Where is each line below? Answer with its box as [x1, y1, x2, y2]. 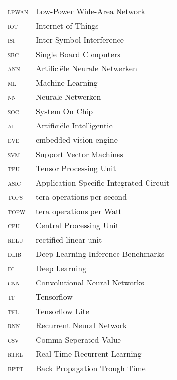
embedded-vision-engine [35, 134, 118, 145]
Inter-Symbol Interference [35, 34, 124, 45]
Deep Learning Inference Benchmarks [35, 248, 165, 259]
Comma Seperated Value [35, 334, 121, 345]
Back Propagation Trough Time [35, 362, 146, 374]
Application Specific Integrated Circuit [35, 177, 170, 188]
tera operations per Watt [35, 205, 122, 217]
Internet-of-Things [35, 20, 99, 31]
